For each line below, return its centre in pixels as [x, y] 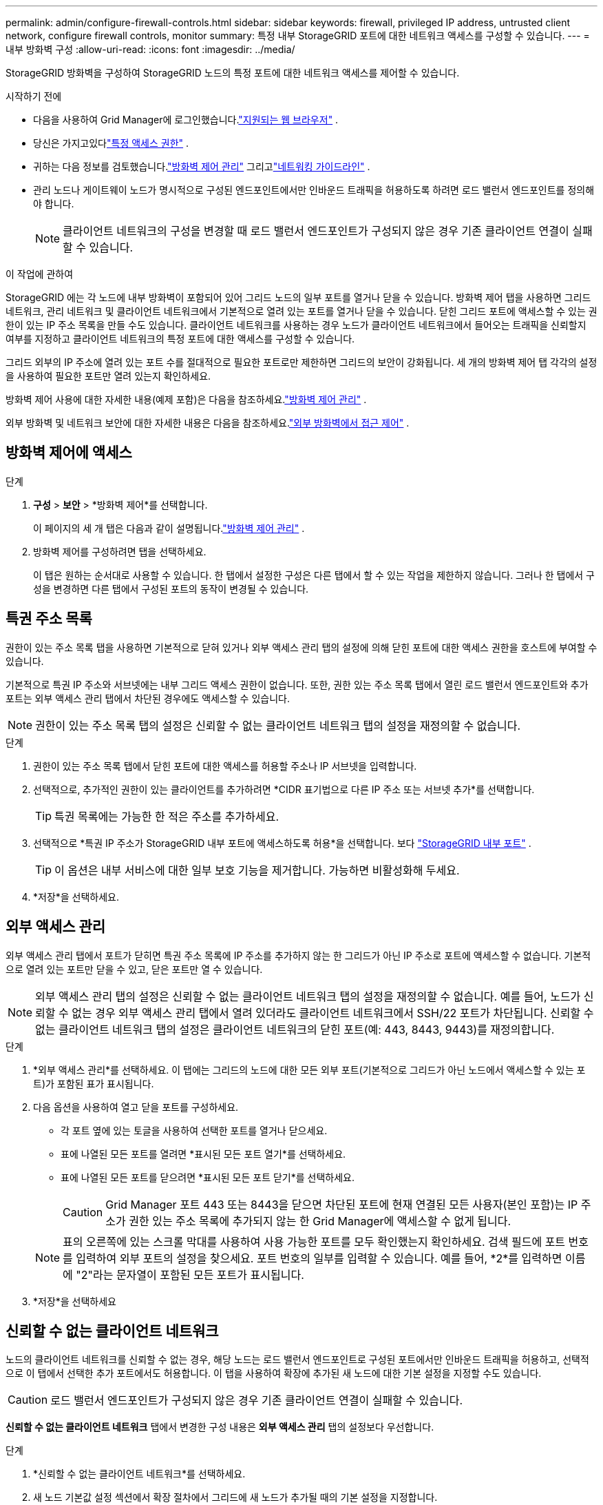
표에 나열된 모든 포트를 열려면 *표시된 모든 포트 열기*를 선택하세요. [203, 1154]
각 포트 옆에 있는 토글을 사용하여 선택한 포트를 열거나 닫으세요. [194, 1130]
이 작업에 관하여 [40, 274]
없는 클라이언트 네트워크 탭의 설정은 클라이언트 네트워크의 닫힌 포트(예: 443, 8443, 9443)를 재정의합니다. [295, 1029]
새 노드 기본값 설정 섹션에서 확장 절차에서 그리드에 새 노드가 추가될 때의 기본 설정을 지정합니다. [235, 1497]
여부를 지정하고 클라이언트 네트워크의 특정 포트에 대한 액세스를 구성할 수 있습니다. [180, 339]
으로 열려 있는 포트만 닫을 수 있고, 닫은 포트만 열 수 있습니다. [134, 969]
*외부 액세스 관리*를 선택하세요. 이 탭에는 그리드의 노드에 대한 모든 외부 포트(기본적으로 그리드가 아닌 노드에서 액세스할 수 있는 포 [309, 1069]
